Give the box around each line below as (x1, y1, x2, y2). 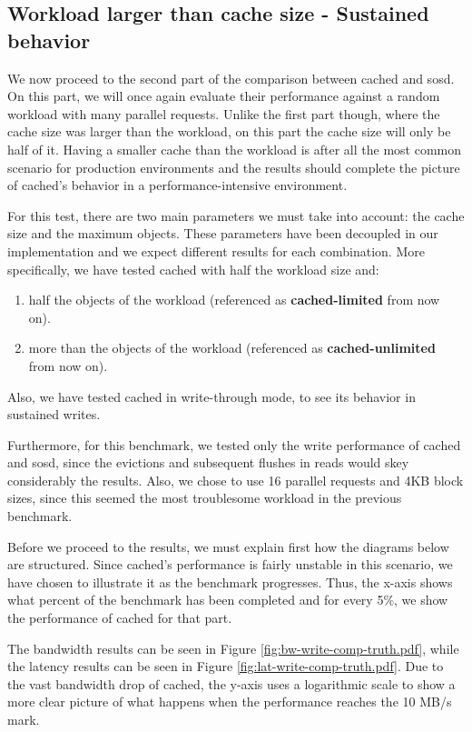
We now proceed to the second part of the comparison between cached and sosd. (7, 68, 455, 87)
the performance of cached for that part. (7, 608, 232, 627)
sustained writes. (7, 405, 101, 424)
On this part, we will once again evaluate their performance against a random (7, 86, 440, 105)
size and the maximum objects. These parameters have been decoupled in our (7, 224, 438, 243)
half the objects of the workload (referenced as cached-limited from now (28, 290, 440, 309)
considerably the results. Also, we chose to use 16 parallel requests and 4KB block (7, 470, 464, 489)
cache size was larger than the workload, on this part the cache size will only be (7, 122, 451, 141)
